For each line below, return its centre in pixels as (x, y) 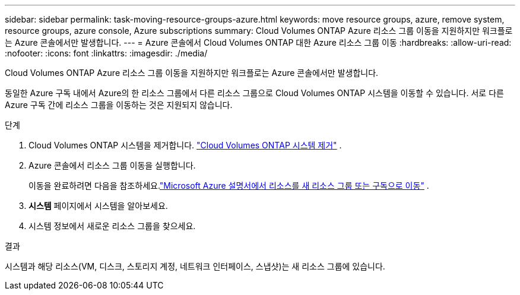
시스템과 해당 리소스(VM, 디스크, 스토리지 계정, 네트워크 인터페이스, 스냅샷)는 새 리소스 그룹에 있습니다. (195, 266)
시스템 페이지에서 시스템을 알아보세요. (98, 206)
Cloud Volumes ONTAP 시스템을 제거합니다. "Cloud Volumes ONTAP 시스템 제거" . (185, 145)
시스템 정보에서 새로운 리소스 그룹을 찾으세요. (112, 226)
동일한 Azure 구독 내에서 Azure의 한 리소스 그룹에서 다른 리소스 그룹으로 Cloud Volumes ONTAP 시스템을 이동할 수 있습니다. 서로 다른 (254, 93)
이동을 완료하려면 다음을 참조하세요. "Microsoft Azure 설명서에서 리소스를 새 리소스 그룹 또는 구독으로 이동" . (229, 185)
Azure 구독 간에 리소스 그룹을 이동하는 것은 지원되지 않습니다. (119, 105)
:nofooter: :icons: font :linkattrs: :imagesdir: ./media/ (106, 53)
